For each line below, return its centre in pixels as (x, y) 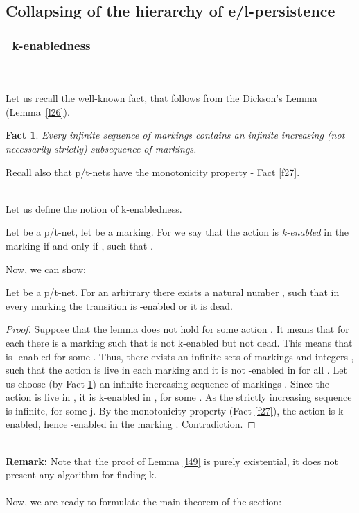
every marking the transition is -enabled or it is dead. (119, 305)
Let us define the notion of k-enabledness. (94, 208)
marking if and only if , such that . (79, 245)
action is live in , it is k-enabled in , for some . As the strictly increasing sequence (179, 397)
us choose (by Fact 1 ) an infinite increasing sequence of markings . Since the (167, 383)
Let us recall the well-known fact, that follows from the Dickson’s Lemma (161, 98)
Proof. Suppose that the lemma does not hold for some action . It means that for (177, 329)
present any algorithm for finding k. (81, 475)
